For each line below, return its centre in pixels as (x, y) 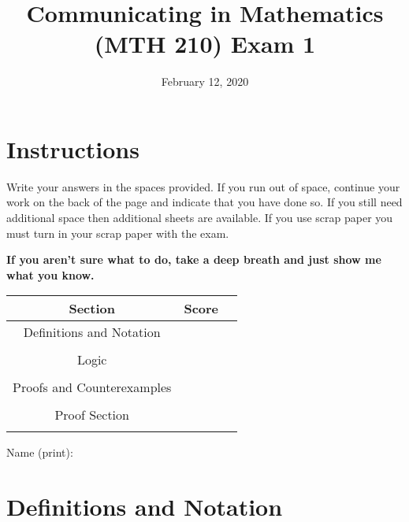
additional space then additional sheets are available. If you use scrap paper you (200, 218)
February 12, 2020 (205, 81)
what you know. (50, 274)
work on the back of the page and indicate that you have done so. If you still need (204, 202)
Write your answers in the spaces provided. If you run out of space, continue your (203, 186)
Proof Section (92, 415)
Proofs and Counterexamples (92, 387)
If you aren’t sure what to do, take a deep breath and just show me (194, 259)
